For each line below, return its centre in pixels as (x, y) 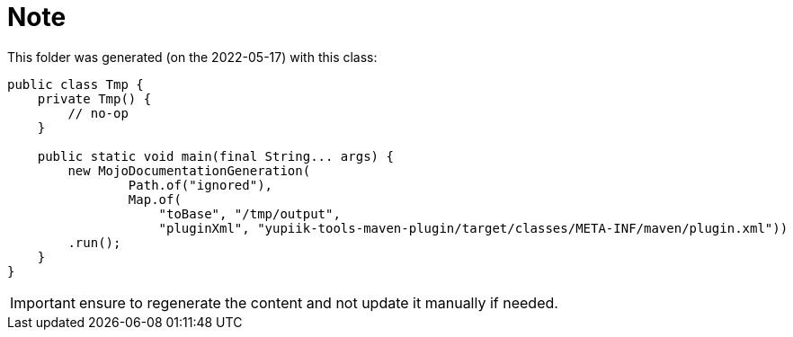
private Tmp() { (94, 98)
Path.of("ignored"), (200, 185)
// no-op (98, 113)
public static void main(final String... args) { (215, 156)
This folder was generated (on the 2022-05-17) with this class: (192, 57)
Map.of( (155, 199)
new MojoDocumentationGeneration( (189, 170)
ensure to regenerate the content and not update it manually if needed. (318, 302)
